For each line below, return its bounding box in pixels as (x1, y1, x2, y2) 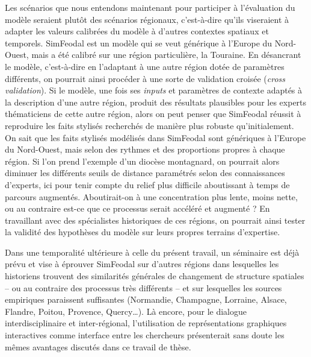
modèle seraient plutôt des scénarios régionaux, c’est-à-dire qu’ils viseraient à (5, 13, 289, 25)
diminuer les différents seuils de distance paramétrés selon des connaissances (5, 166, 285, 179)
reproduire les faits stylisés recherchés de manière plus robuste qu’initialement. (5, 119, 294, 131)
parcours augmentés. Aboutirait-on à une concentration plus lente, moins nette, (5, 190, 298, 203)
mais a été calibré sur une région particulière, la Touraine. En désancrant (31, 48, 301, 61)
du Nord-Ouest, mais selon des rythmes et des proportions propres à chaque (5, 143, 285, 156)
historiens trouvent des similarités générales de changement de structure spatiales (5, 270, 304, 282)
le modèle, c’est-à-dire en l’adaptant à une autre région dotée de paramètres (5, 60, 285, 72)
